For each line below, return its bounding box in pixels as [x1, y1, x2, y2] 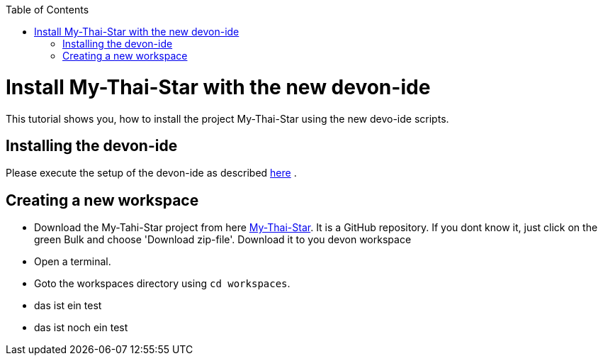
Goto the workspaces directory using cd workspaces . [34, 277, 291, 290]
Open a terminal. [34, 255, 111, 268]
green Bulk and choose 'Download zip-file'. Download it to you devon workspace [34, 233, 412, 246]
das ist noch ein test [34, 321, 128, 334]
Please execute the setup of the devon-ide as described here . [6, 167, 297, 179]
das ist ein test [34, 299, 102, 312]
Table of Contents [6, 4, 89, 16]
